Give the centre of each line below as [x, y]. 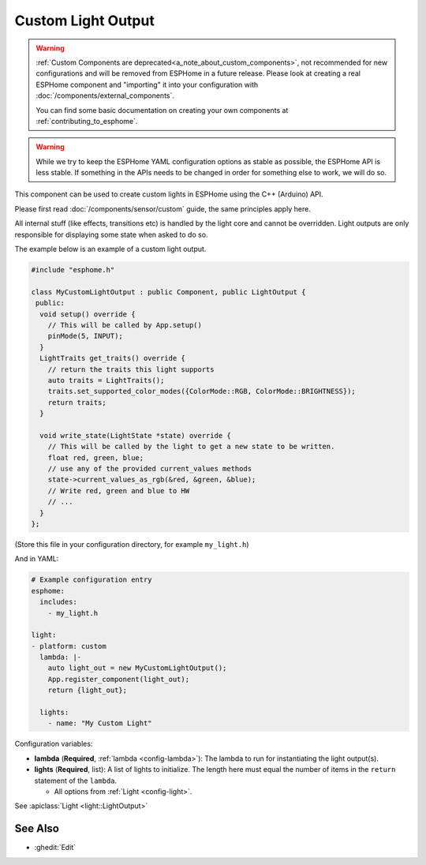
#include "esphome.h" [73, 270]
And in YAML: [37, 559]
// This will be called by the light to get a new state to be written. [191, 447]
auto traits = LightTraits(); [106, 380]
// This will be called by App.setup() [125, 325]
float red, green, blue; [96, 457]
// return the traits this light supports [131, 369]
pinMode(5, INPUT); [86, 336]
